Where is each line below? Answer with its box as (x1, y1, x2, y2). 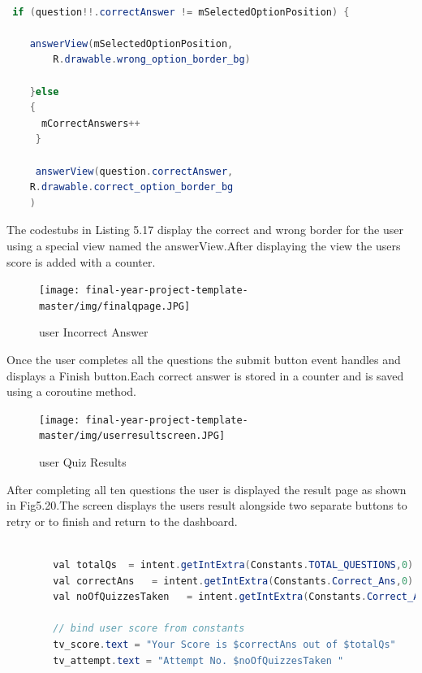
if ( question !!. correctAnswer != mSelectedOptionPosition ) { (12, 6, 350, 18)
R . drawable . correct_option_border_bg (29, 181, 234, 193)
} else (29, 85, 59, 98)
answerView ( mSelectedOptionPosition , (29, 37, 234, 50)
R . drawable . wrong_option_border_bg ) (53, 54, 251, 66)
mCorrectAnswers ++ (41, 117, 140, 129)
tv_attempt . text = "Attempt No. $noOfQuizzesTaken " (53, 654, 344, 666)
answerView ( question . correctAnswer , (35, 165, 234, 177)
